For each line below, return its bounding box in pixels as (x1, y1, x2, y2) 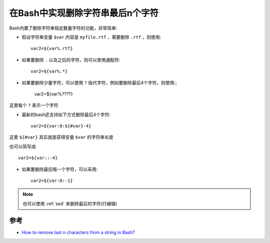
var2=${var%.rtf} (30, 45, 73, 51)
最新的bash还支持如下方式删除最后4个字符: (21, 111, 111, 117)
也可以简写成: (9, 143, 37, 149)
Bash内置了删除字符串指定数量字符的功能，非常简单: (9, 25, 117, 31)
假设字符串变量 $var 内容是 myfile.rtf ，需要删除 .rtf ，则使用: (21, 34, 161, 40)
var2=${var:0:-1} (30, 178, 73, 183)
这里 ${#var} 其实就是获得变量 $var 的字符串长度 (9, 134, 113, 140)
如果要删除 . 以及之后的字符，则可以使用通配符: (21, 56, 120, 62)
